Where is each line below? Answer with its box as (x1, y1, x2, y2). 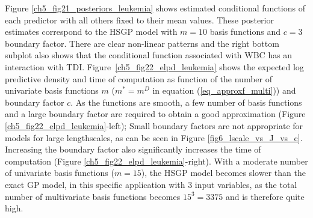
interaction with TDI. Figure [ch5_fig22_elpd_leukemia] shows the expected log (5, 60, 304, 73)
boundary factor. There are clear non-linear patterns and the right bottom (5, 37, 279, 49)
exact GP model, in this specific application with (5, 178, 185, 190)
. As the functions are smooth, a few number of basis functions (70, 95, 302, 108)
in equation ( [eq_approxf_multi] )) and (152, 84, 296, 97)
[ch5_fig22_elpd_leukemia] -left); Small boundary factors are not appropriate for (5, 119, 303, 132)
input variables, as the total (194, 178, 297, 190)
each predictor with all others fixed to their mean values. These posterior (5, 13, 274, 26)
